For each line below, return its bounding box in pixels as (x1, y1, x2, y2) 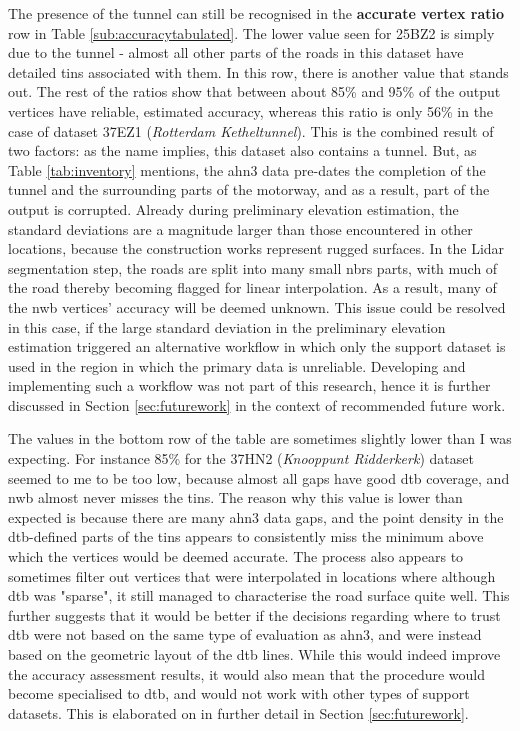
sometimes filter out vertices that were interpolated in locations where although (8, 565, 496, 586)
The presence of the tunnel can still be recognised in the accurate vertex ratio (8, 3, 505, 23)
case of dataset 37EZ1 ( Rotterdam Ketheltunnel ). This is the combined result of (8, 120, 494, 141)
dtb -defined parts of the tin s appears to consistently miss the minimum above (8, 526, 484, 547)
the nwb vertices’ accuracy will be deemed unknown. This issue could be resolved (8, 296, 506, 317)
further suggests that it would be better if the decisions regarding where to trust (8, 604, 501, 625)
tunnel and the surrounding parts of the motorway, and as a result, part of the (8, 179, 490, 200)
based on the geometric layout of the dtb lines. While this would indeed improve (8, 644, 501, 664)
